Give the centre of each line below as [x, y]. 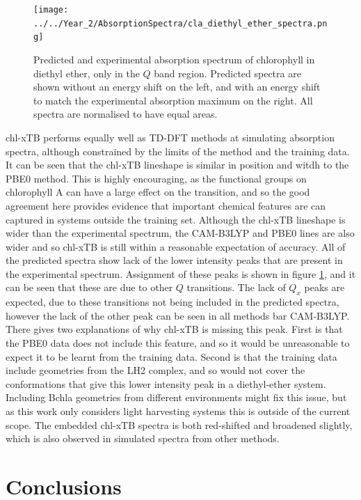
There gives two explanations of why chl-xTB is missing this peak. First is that [174, 329]
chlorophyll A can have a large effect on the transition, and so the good [158, 192]
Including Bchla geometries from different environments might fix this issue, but [176, 397]
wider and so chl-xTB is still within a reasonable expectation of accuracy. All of [176, 246]
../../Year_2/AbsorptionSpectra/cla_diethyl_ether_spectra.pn [180, 23]
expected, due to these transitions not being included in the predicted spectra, [173, 302]
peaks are [324, 287]
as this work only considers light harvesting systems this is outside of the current [178, 411]
